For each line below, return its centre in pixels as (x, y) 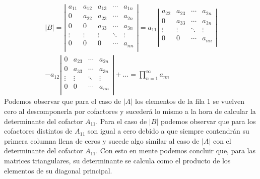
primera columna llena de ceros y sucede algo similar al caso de (102, 140)
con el (222, 140)
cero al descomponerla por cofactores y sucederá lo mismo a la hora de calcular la (130, 111)
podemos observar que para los (208, 121)
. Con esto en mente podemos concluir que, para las (176, 151)
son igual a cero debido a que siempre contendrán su (169, 131)
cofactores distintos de (38, 131)
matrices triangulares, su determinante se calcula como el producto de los (117, 161)
